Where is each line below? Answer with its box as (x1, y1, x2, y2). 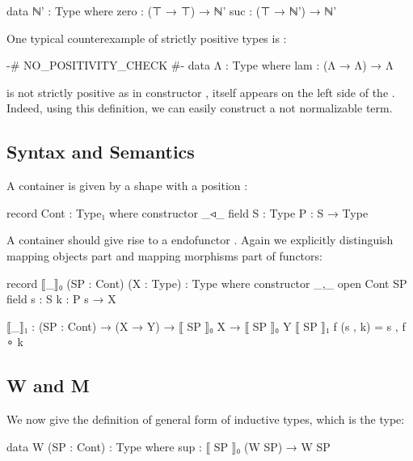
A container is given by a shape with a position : (6, 177, 248, 194)
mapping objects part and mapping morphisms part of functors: (6, 247, 322, 264)
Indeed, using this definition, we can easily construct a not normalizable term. (6, 99, 393, 116)
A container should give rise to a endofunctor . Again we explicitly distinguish (6, 231, 394, 248)
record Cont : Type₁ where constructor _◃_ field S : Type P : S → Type (6, 204, 369, 221)
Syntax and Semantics (6, 139, 195, 164)
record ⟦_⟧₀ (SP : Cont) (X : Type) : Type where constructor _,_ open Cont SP (6, 274, 407, 291)
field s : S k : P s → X (6, 290, 116, 307)
